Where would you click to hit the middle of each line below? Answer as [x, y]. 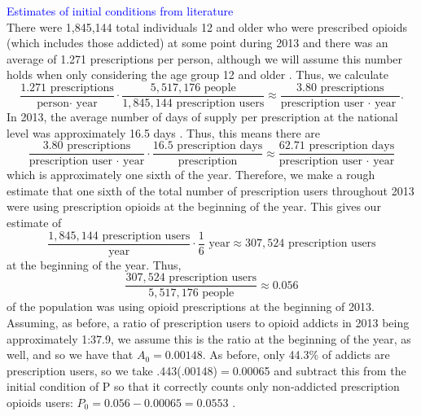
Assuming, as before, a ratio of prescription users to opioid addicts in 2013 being [208, 322]
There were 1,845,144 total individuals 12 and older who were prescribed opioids [207, 26]
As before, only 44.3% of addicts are [300, 355]
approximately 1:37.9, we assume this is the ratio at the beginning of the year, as [209, 338]
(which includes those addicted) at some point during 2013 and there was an [197, 43]
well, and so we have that [70, 355]
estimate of [34, 223]
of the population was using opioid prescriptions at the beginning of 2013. [191, 307]
